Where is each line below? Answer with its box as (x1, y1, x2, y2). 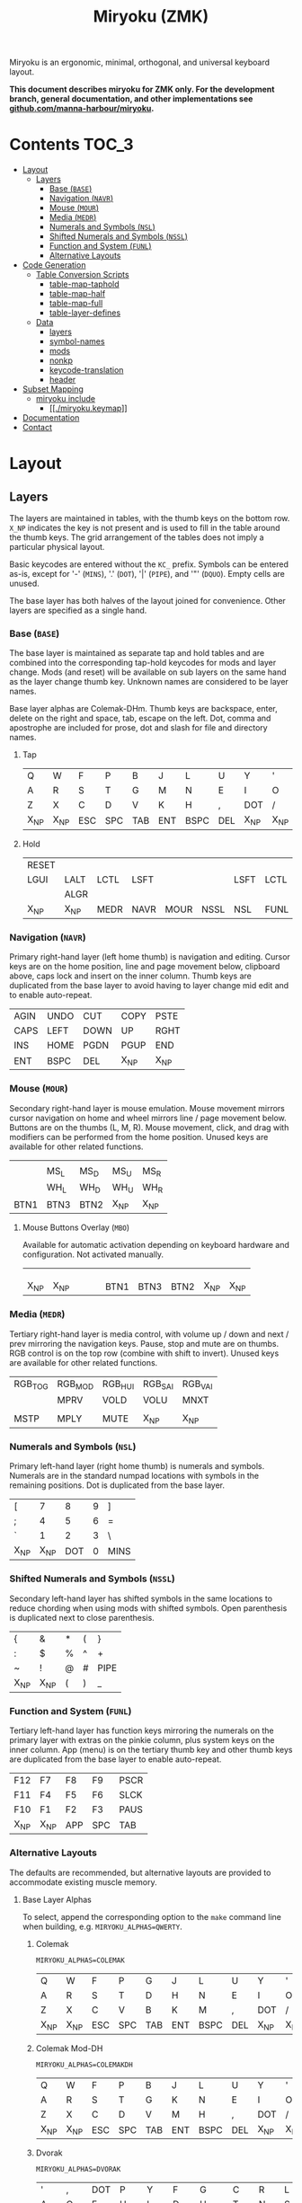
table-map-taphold (49, 279, 120, 289)
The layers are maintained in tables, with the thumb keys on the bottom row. (9, 513, 290, 524)
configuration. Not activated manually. (22, 1249, 164, 1260)
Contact (22, 422, 52, 433)
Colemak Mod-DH (35, 2042, 103, 2054)
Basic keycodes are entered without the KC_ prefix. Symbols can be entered (9, 559, 289, 570)
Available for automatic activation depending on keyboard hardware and (22, 1240, 290, 1251)
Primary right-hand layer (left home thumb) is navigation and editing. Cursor (9, 951, 290, 962)
